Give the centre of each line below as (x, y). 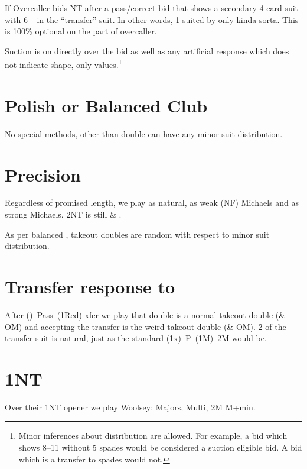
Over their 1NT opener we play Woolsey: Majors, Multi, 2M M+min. (130, 407)
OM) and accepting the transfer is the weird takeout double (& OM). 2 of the (146, 326)
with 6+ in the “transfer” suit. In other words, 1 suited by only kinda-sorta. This (152, 19)
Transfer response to (90, 287)
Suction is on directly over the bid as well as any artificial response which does (147, 51)
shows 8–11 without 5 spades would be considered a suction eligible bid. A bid (160, 447)
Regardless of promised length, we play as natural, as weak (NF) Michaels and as (152, 203)
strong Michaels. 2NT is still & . (63, 214)
